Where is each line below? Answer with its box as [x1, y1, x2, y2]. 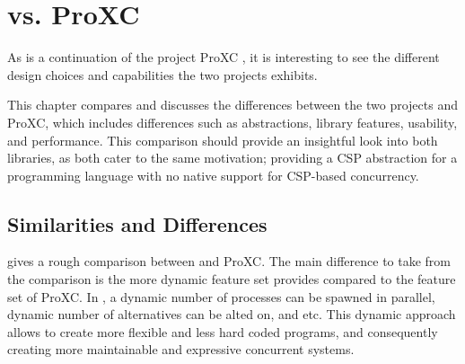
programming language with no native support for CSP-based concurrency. [7, 165, 419, 184]
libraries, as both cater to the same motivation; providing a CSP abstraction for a [7, 148, 458, 167]
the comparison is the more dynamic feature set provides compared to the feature [7, 270, 456, 289]
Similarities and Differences [7, 209, 268, 237]
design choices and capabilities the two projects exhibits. [7, 65, 318, 84]
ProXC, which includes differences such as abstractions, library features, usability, [7, 112, 458, 131]
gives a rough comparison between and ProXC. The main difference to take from [7, 252, 452, 271]
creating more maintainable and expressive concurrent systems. [7, 340, 355, 359]
